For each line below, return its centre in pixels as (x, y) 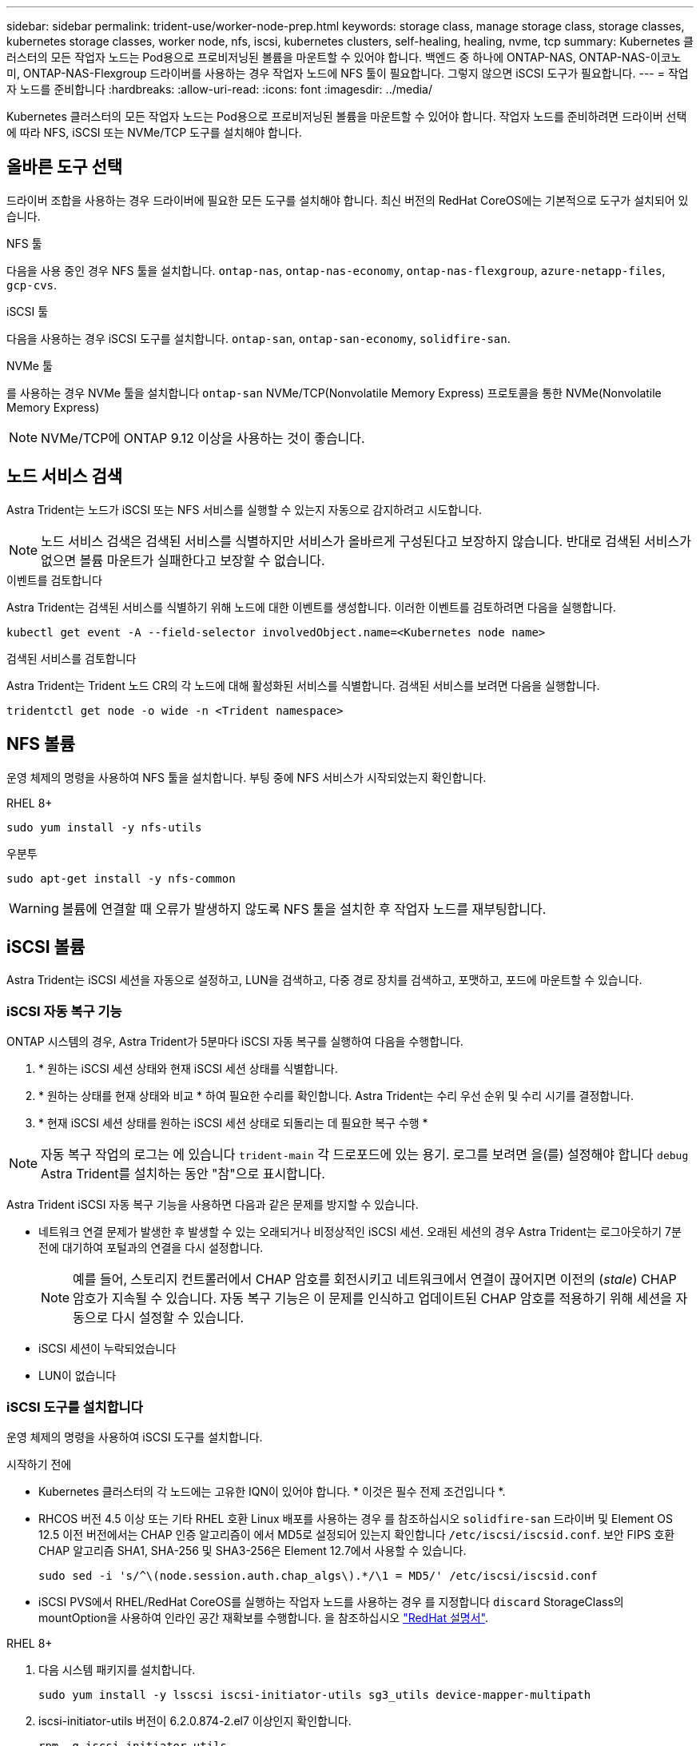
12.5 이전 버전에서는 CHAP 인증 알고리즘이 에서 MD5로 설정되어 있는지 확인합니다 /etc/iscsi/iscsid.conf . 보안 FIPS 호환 (357, 1534)
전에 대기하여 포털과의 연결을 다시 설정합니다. (151, 1248)
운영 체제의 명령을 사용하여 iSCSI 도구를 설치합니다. (135, 1437)
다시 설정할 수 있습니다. (178, 1318)
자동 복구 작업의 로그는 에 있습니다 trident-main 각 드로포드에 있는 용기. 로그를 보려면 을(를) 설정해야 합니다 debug (365, 1155)
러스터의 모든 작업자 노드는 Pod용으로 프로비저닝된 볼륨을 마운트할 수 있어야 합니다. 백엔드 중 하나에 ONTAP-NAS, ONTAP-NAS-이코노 (344, 57)
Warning (34, 908)
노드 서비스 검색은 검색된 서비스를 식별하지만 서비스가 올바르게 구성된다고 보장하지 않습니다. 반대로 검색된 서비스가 (366, 541)
